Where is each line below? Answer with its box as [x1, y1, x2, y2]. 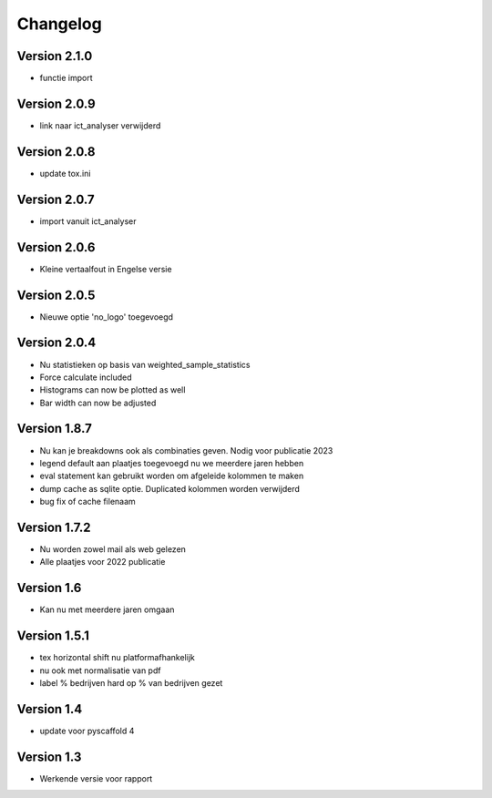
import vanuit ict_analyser [39, 215, 137, 227]
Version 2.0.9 [16, 96, 96, 111]
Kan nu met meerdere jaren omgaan [39, 604, 175, 615]
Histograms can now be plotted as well [39, 384, 186, 395]
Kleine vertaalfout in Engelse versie [39, 263, 172, 274]
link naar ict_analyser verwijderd [39, 119, 161, 131]
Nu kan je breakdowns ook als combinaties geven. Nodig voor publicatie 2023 [39, 445, 333, 455]
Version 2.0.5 [16, 287, 96, 302]
